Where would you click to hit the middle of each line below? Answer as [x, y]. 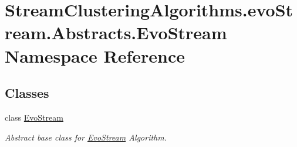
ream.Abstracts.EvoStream [116, 33]
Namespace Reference [95, 55]
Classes [27, 93]
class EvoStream [34, 117]
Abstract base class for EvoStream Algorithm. [86, 137]
